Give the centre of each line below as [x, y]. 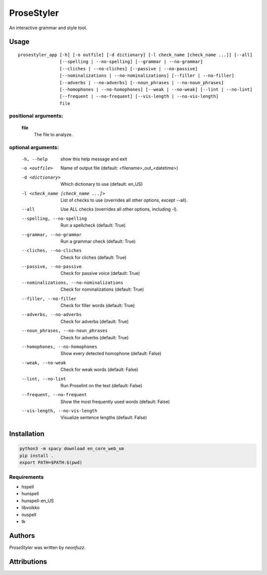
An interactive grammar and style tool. [48, 28]
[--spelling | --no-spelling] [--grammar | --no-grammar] [131, 62]
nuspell [29, 515]
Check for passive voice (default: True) [100, 273]
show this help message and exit [94, 159]
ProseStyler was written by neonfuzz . [47, 547]
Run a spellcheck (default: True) [93, 225]
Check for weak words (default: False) [99, 369]
